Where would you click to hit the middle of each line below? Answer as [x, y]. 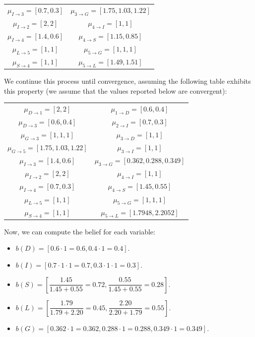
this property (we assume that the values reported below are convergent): [116, 90]
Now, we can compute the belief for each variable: [80, 231]
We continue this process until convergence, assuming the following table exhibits [127, 81]
